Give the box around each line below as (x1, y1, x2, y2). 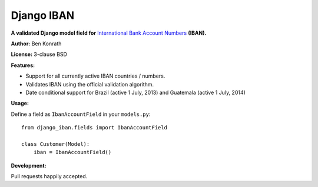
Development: (11, 162, 47, 169)
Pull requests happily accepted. (11, 173, 88, 180)
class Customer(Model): (21, 141, 90, 147)
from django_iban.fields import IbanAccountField (21, 124, 168, 131)
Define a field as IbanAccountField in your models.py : (11, 111, 151, 118)
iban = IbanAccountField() (33, 149, 112, 156)
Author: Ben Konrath (11, 40, 62, 47)
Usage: (11, 100, 29, 107)
